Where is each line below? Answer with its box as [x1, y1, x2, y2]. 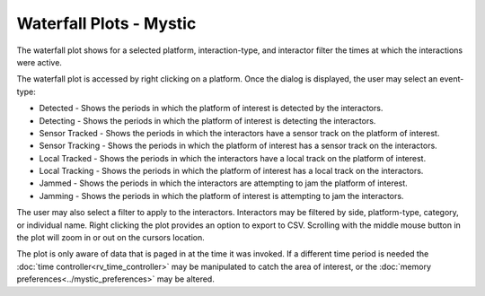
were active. [16, 57, 63, 67]
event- [439, 74, 464, 84]
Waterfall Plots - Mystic [16, 13, 197, 33]
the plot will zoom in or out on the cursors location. [16, 232, 206, 243]
